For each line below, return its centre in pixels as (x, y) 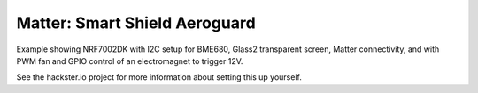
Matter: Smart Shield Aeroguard (136, 23)
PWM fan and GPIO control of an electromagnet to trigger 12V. (130, 61)
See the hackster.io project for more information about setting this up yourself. (159, 77)
